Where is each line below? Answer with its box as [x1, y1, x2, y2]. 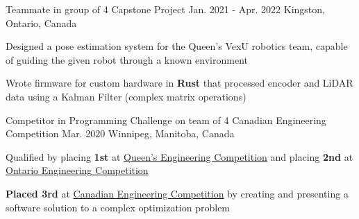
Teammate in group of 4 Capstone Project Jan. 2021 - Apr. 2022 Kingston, [6, 2, 325, 16]
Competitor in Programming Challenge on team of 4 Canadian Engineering [6, 112, 326, 127]
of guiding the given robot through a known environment [6, 52, 249, 67]
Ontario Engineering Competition [6, 163, 149, 177]
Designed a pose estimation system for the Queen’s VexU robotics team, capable [6, 39, 348, 53]
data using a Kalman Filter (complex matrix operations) [6, 89, 247, 103]
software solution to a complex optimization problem [6, 200, 231, 214]
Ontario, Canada [6, 15, 77, 30]
